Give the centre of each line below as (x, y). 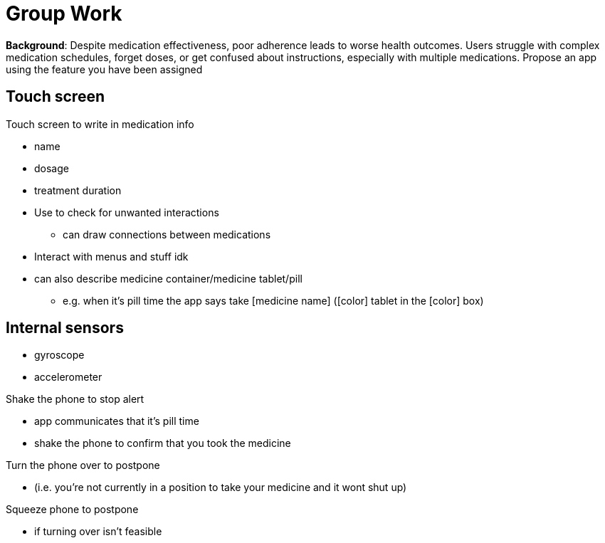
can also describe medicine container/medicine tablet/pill (168, 278)
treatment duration (78, 190)
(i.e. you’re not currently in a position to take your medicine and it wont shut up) (221, 487)
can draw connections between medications (167, 234)
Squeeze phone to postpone (72, 510)
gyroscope (59, 355)
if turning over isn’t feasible (98, 532)
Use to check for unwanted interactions (127, 212)
